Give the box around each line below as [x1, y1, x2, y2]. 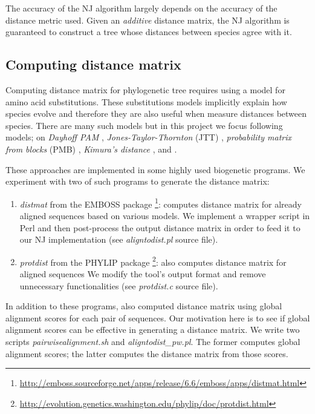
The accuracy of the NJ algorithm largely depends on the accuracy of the [5, 2, 278, 14]
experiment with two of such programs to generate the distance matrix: [5, 175, 270, 188]
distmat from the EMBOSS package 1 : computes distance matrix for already [19, 195, 302, 210]
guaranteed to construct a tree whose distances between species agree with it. [5, 25, 292, 38]
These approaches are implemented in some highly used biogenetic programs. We [5, 163, 305, 176]
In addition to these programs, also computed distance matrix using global [5, 300, 282, 312]
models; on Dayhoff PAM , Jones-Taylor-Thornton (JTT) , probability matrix [5, 131, 292, 143]
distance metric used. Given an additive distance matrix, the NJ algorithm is [5, 13, 290, 26]
